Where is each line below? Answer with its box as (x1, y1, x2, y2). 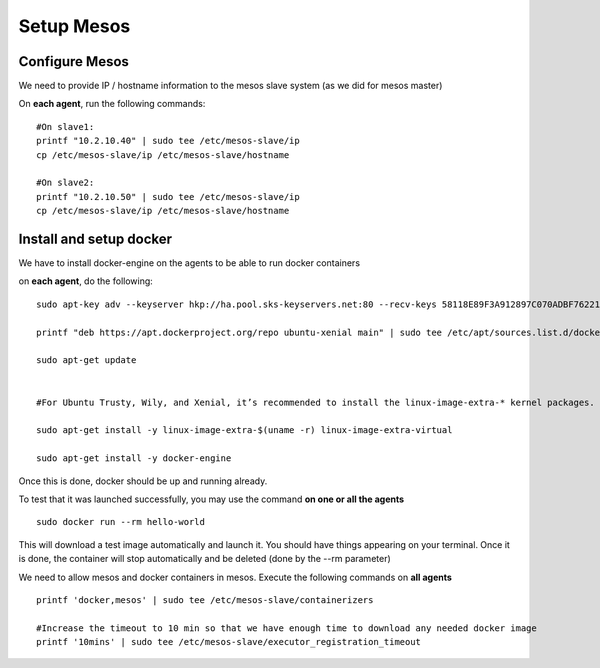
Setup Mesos (18, 15, 131, 37)
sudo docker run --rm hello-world (36, 516, 205, 528)
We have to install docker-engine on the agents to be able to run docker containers (18, 257, 360, 269)
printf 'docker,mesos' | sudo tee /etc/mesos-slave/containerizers (36, 594, 374, 605)
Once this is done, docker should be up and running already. (18, 475, 268, 487)
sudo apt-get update (36, 355, 137, 366)
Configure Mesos (18, 53, 130, 70)
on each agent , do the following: (18, 275, 154, 287)
